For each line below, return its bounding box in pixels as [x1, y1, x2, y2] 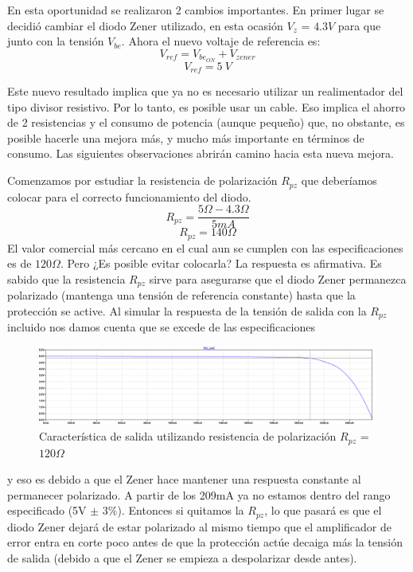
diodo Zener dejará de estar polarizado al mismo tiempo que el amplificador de [7, 518, 392, 535]
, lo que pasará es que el [264, 502, 382, 519]
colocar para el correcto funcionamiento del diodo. [7, 188, 251, 205]
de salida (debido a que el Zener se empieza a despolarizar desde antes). [7, 549, 357, 566]
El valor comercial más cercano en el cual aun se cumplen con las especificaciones [7, 239, 403, 256]
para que [337, 17, 381, 33]
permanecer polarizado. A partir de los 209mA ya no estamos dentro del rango [7, 486, 391, 503]
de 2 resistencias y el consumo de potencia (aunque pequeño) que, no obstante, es [7, 114, 405, 131]
